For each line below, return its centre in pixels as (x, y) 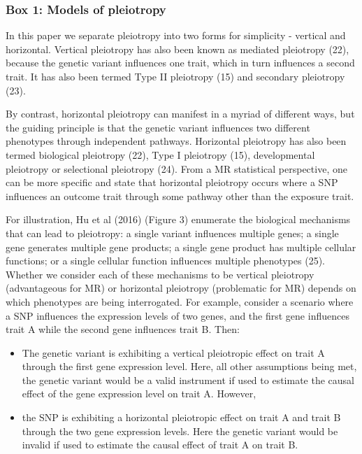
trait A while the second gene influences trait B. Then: (123, 329)
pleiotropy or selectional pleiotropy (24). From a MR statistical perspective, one (176, 168)
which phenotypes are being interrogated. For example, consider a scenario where (180, 301)
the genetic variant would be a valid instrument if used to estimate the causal (188, 379)
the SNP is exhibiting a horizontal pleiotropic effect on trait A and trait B (181, 417)
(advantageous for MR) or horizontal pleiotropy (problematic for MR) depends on (181, 288)
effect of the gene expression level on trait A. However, (139, 393)
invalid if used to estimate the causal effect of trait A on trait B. (160, 445)
